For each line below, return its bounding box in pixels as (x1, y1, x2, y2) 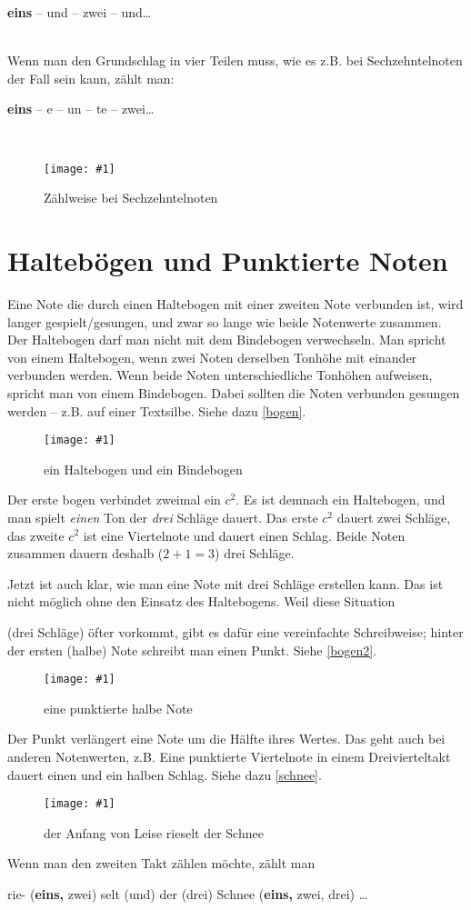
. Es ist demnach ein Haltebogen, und (235, 490, 446, 509)
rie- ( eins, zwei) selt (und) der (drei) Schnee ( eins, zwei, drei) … (7, 884, 368, 903)
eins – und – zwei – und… (7, 3, 152, 21)
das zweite (7, 525, 65, 545)
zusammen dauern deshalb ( (7, 544, 164, 563)
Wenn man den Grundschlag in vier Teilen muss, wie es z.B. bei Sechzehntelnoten (7, 51, 463, 70)
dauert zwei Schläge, (336, 507, 451, 526)
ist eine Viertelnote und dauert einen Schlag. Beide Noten (83, 525, 406, 545)
